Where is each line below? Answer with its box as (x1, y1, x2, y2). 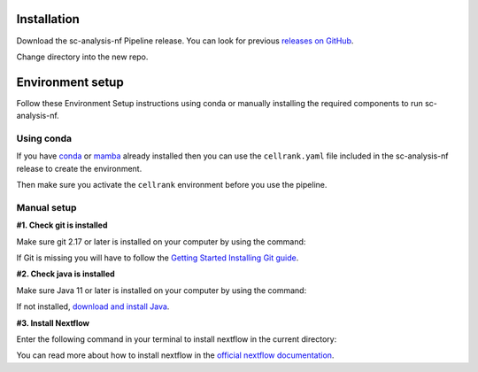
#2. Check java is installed (16, 268, 115, 279)
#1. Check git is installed (16, 220, 108, 230)
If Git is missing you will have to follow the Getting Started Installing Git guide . (16, 252, 299, 263)
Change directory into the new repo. (16, 51, 149, 62)
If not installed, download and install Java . (16, 301, 170, 312)
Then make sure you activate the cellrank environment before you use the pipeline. (16, 180, 328, 190)
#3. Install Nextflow (16, 317, 90, 328)
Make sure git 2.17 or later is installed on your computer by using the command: (16, 236, 306, 247)
